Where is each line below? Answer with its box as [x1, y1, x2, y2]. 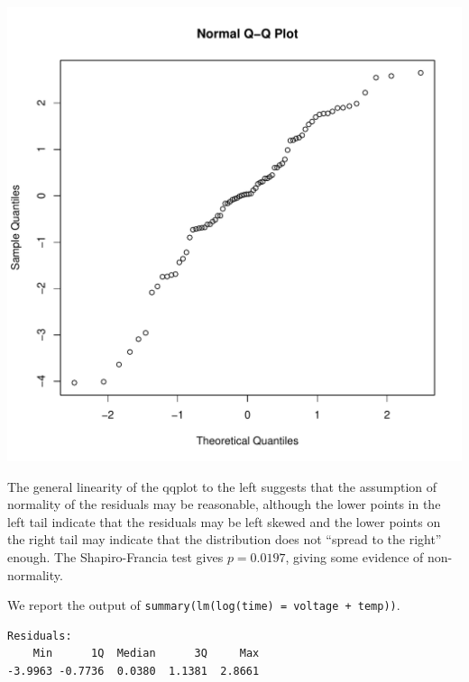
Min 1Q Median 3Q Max [32, 647, 260, 660]
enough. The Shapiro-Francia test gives [7, 547, 224, 566]
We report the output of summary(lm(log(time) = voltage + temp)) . [7, 596, 400, 614]
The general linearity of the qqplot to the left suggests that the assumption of [7, 477, 437, 496]
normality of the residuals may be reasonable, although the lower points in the [7, 495, 441, 514]
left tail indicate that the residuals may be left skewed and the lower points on [7, 512, 441, 531]
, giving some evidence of [285, 547, 424, 566]
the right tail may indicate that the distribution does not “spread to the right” [7, 530, 442, 549]
